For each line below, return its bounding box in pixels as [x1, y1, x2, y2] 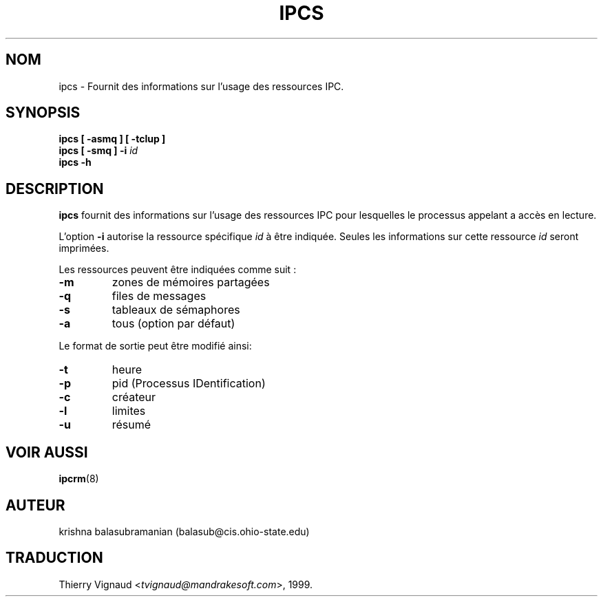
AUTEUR [6, 496, 65, 514]
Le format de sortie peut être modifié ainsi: [59, 340, 252, 352]
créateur [112, 390, 156, 405]
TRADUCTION [6, 549, 103, 567]
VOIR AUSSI [6, 443, 88, 461]
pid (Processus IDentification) [112, 376, 266, 391]
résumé [112, 418, 151, 432]
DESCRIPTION [6, 180, 104, 197]
